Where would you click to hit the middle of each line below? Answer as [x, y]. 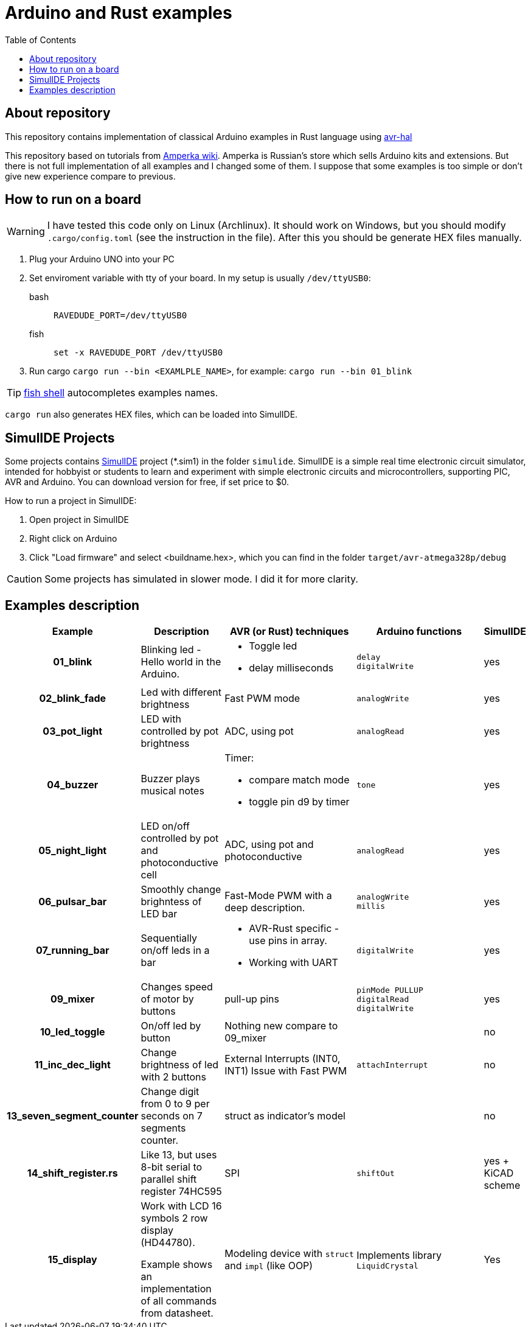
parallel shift [169, 1179]
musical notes [172, 791]
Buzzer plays [170, 779]
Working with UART [293, 963]
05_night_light [73, 851]
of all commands [179, 1301]
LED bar [159, 914]
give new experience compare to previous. [90, 176]
